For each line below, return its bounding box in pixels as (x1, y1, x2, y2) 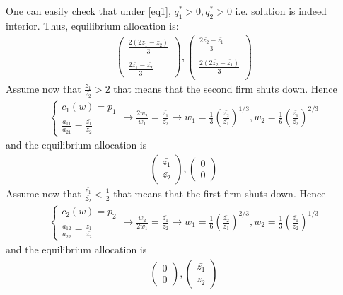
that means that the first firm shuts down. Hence (113, 185, 326, 200)
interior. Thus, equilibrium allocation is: (6, 18, 179, 33)
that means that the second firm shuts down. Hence (113, 81, 337, 96)
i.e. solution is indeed (235, 4, 327, 18)
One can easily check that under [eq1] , (6, 4, 171, 18)
